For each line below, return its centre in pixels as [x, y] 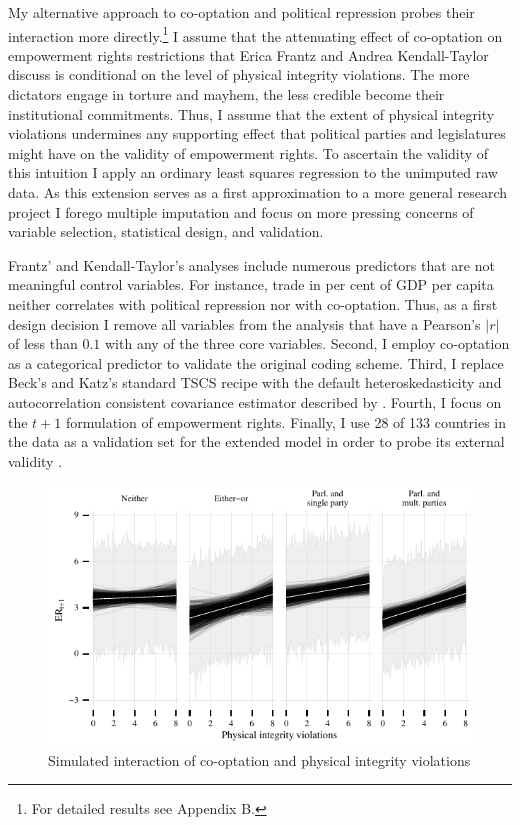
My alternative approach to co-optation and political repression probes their [241, 12]
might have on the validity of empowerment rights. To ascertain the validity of [248, 152]
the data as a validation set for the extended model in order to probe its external [256, 441]
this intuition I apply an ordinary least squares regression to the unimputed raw [253, 172]
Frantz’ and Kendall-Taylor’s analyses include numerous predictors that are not [251, 264]
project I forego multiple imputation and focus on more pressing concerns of [241, 211]
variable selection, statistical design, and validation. [166, 231]
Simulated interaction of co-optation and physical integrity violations [259, 759]
